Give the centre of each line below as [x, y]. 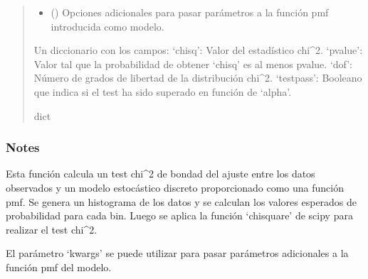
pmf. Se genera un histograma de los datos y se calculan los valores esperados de [182, 201]
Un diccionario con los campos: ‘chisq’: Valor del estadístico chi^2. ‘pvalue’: [198, 50]
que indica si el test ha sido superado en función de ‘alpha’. [163, 91]
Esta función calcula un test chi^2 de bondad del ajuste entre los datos [161, 174]
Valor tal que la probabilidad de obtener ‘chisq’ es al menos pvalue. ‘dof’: [193, 64]
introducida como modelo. [107, 26]
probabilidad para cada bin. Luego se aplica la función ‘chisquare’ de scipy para [179, 215]
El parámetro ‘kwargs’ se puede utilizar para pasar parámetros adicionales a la [177, 253]
